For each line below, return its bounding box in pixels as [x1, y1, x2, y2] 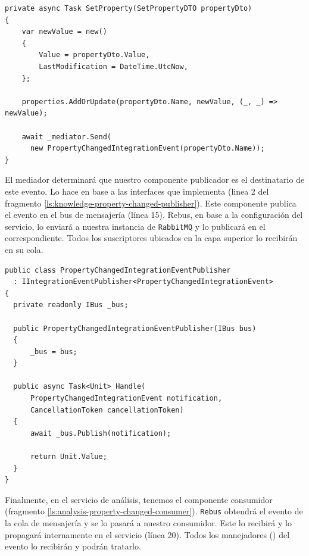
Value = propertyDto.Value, [39, 51, 150, 60]
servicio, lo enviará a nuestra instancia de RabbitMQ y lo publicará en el [5, 220, 266, 232]
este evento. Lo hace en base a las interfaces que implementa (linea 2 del [5, 185, 269, 197]
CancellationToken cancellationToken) [30, 405, 184, 414]
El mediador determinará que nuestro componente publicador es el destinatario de [5, 173, 305, 186]
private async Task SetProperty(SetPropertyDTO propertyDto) [5, 4, 252, 13]
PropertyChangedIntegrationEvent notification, [30, 394, 223, 403]
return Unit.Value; [30, 452, 107, 461]
